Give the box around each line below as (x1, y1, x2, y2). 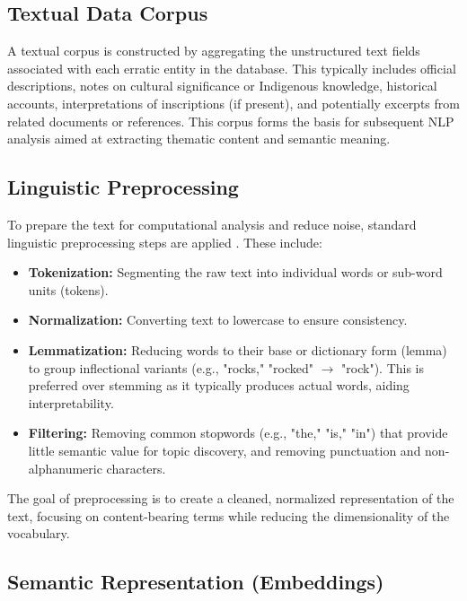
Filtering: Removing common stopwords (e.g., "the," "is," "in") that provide (28, 423, 448, 442)
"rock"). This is (341, 358, 425, 377)
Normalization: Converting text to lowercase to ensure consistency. (28, 310, 408, 329)
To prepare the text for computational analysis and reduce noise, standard (7, 214, 417, 233)
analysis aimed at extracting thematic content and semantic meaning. (7, 129, 391, 148)
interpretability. (28, 393, 114, 412)
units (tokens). (28, 280, 109, 299)
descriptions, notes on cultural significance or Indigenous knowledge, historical (7, 76, 437, 95)
